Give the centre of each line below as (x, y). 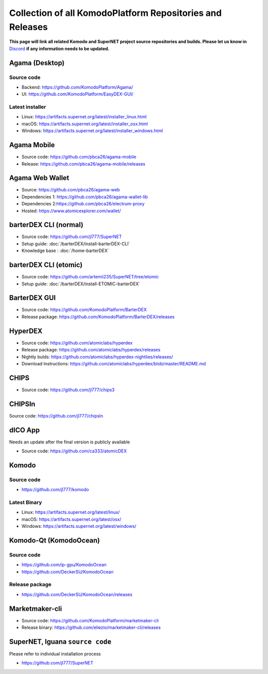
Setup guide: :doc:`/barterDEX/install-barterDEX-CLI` (76, 244)
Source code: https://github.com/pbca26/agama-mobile (79, 157)
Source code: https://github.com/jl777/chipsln (56, 416)
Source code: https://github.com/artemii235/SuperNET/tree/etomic (90, 277)
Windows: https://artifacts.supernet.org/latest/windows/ (79, 526)
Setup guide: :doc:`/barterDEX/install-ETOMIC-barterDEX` (81, 284)
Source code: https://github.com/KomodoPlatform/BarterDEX (84, 310)
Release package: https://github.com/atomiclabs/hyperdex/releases (91, 350)
